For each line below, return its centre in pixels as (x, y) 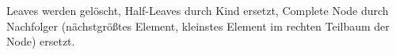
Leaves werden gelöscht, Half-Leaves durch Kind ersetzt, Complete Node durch (198, 10)
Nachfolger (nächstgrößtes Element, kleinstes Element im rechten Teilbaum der (198, 26)
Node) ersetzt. (41, 41)
